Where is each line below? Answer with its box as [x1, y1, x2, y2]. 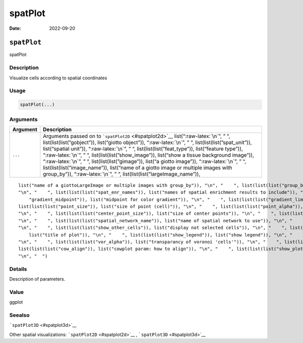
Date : [9, 25, 21, 31]
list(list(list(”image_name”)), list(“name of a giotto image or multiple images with [43, 164, 232, 171]
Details [9, 265, 27, 272]
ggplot [9, 299, 23, 305]
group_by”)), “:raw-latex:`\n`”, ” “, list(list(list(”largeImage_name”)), [43, 170, 200, 177]
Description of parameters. [9, 276, 66, 282]
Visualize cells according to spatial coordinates [9, 75, 108, 81]
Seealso [9, 311, 30, 318]
